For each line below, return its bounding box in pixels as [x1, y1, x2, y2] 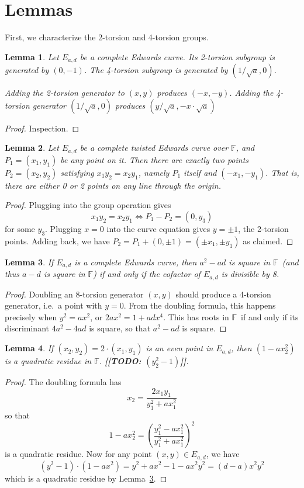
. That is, [265, 166, 299, 178]
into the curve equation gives [106, 223, 210, 234]
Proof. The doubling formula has [5, 376, 122, 388]
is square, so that [89, 322, 151, 334]
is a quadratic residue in [5, 355, 92, 367]
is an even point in [146, 342, 213, 354]
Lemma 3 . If [5, 255, 54, 268]
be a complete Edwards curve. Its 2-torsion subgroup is [80, 50, 275, 63]
